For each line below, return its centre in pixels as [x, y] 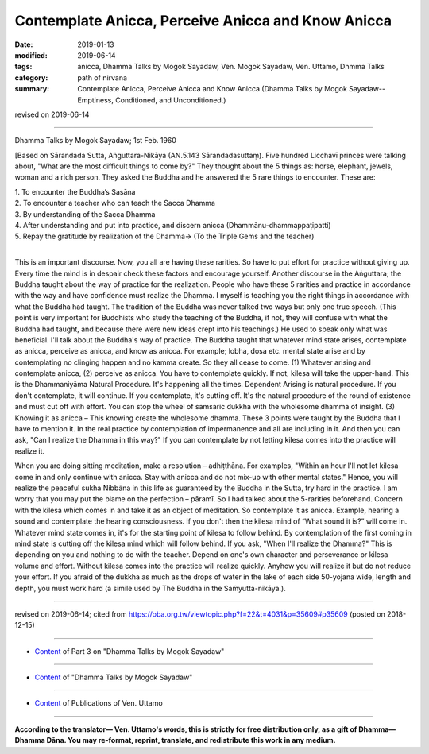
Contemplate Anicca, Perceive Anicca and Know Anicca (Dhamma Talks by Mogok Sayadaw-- [231, 89]
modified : [31, 55]
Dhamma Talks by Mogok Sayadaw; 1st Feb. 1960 [95, 141]
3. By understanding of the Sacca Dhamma [85, 214]
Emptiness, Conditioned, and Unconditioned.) [152, 100]
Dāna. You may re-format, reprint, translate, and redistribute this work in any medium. [191, 740]
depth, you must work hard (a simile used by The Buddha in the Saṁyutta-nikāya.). [150, 588]
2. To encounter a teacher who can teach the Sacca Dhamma [115, 203]
